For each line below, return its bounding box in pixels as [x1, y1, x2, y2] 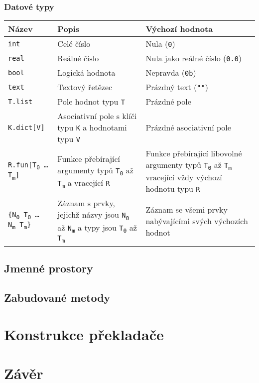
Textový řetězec [57, 81, 113, 93]
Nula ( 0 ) [145, 38, 175, 50]
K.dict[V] [8, 123, 45, 131]
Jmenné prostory [4, 260, 93, 276]
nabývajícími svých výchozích [145, 215, 248, 227]
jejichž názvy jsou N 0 [57, 209, 129, 222]
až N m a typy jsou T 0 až [57, 221, 137, 234]
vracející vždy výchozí [145, 171, 222, 183]
